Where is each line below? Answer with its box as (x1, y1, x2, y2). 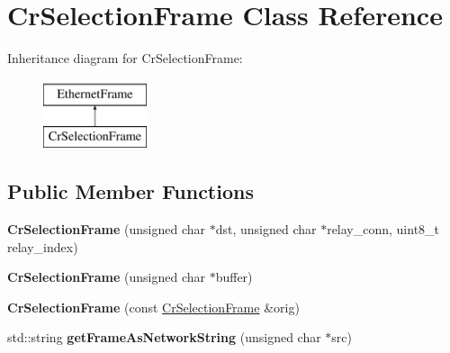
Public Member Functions (7, 177, 254, 205)
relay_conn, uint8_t (327, 220, 440, 239)
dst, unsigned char (215, 220, 317, 239)
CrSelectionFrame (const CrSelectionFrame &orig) (7, 297, 300, 316)
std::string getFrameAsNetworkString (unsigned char (7, 328, 321, 347)
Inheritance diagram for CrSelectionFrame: (7, 49, 243, 68)
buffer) (215, 267, 253, 286)
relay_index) (7, 237, 78, 256)
